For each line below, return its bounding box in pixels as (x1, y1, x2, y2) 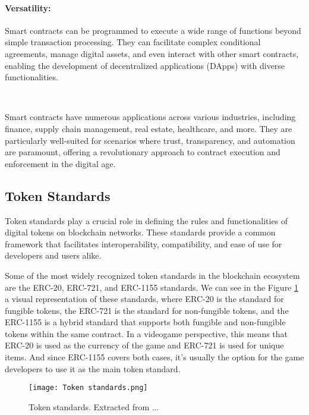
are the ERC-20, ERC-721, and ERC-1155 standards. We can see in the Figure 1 (5, 281, 299, 293)
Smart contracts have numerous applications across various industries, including (5, 111, 296, 123)
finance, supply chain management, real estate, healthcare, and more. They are (5, 122, 292, 134)
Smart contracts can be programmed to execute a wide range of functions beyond (5, 24, 301, 36)
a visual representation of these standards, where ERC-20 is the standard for (5, 293, 284, 305)
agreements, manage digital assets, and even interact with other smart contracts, (5, 47, 299, 59)
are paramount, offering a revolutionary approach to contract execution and (5, 146, 280, 158)
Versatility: (5, 1, 51, 14)
